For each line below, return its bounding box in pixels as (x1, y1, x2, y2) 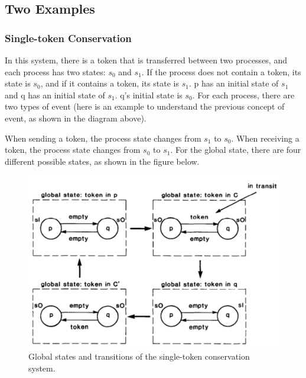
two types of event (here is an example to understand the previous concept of (5, 100, 285, 113)
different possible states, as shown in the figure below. (5, 155, 200, 167)
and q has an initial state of (5, 88, 105, 101)
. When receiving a (231, 132, 300, 144)
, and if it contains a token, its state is (40, 77, 180, 89)
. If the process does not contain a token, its (141, 65, 301, 78)
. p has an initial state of (188, 77, 279, 89)
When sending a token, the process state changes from (5, 132, 201, 144)
